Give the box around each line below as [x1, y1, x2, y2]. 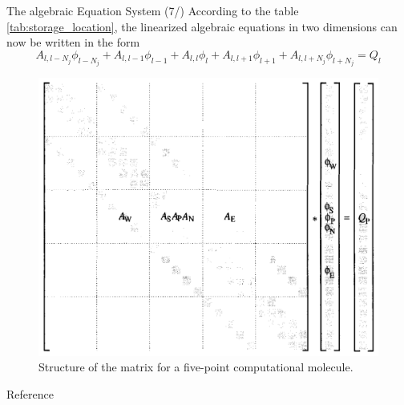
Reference [6, 385, 54, 402]
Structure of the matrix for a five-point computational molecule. [38, 358, 353, 375]
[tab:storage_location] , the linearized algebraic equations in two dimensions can [6, 18, 398, 34]
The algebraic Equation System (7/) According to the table [6, 2, 299, 18]
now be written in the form [6, 34, 140, 51]
